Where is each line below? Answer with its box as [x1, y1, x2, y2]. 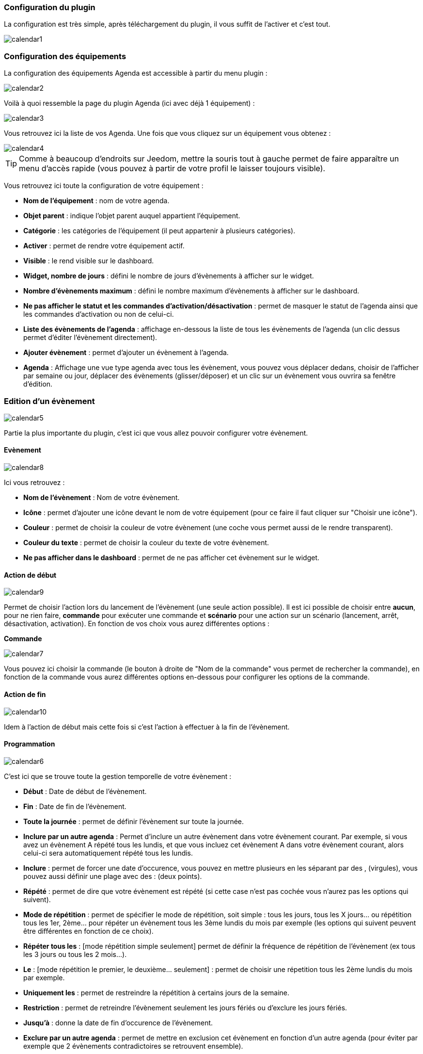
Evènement [4, 446, 41, 454]
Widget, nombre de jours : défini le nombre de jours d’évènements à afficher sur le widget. [23, 272, 314, 280]
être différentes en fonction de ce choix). [23, 926, 154, 935]
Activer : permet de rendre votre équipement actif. [23, 242, 185, 250]
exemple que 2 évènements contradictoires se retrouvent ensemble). [23, 1041, 243, 1050]
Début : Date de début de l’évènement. [23, 787, 147, 795]
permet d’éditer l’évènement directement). [23, 333, 157, 342]
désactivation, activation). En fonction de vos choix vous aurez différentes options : [4, 619, 269, 628]
